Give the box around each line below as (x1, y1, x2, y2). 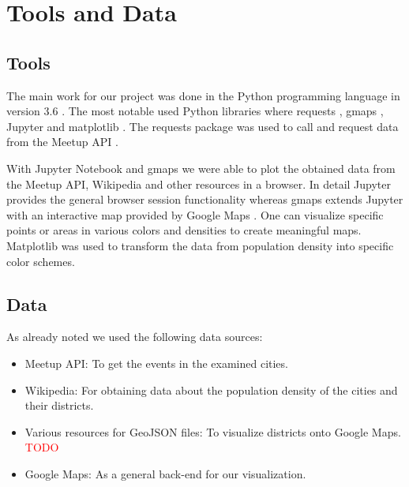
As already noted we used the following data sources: (6, 328, 263, 345)
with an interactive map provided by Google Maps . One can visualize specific (6, 206, 384, 223)
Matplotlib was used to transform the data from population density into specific (6, 237, 394, 253)
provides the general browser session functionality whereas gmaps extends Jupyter (6, 191, 403, 208)
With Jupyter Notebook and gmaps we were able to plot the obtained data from (6, 159, 396, 176)
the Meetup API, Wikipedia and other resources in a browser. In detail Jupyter (6, 175, 391, 192)
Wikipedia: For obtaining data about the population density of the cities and (24, 381, 398, 398)
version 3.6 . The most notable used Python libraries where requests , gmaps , (6, 103, 384, 119)
